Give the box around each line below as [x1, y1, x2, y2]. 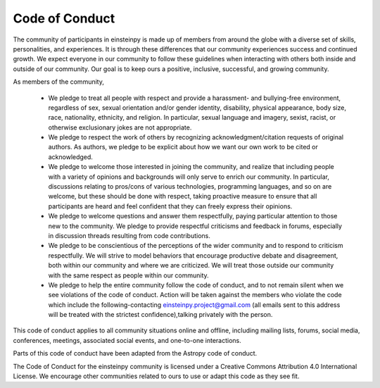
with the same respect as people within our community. [48, 271, 209, 280]
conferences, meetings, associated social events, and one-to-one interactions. [13, 336, 242, 344]
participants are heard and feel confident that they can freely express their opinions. [48, 201, 293, 211]
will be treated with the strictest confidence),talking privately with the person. [48, 311, 273, 319]
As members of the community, [13, 77, 105, 86]
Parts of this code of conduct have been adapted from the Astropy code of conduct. [13, 349, 258, 358]
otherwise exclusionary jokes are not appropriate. [48, 123, 192, 132]
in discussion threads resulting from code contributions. [48, 231, 211, 239]
